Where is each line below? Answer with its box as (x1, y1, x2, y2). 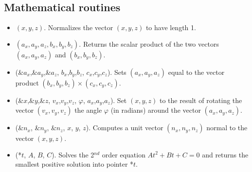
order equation (102, 149, 145, 159)
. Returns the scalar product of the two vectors (79, 38, 219, 49)
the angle (74, 105, 102, 115)
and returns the (202, 149, 249, 159)
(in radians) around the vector (110, 105, 201, 115)
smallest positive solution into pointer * (15, 159, 134, 169)
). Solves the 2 (52, 149, 94, 159)
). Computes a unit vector (86, 122, 163, 133)
